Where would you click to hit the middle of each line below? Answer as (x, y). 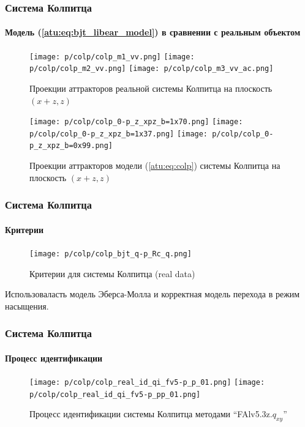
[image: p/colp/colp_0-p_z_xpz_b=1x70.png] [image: (136, 122)
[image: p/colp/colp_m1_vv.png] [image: (112, 57)
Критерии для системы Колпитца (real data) (112, 273)
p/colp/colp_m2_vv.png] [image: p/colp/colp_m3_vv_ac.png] (152, 69)
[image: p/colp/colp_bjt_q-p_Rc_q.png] (111, 254)
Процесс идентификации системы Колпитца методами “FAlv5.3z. (151, 414)
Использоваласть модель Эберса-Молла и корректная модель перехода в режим (152, 294)
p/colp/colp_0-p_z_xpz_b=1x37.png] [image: (119, 134)
